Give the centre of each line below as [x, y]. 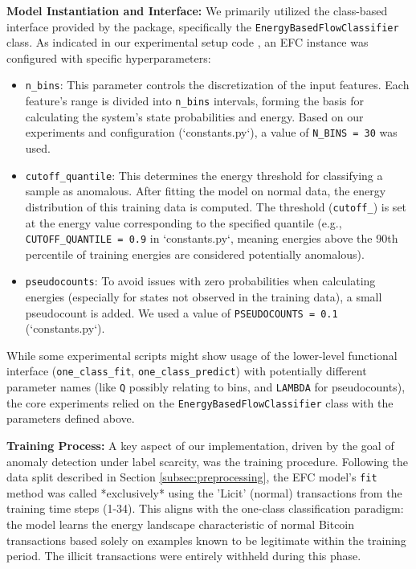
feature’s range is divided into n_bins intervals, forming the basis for [194, 101]
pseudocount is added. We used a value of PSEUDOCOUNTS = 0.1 [181, 312]
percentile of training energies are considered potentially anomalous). [195, 254]
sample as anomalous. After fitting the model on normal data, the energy [206, 191]
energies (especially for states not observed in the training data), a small [204, 297]
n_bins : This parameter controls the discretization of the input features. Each [217, 85]
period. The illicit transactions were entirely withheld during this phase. [184, 556]
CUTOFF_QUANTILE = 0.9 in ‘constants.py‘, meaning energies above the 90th [212, 238]
